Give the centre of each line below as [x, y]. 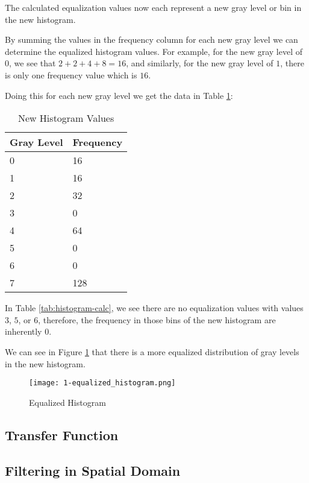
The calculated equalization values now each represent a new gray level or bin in [153, 7]
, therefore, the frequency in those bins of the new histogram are [157, 319]
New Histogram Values [66, 118]
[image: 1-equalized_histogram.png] [102, 383]
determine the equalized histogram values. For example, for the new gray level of [154, 51]
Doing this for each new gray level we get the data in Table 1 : [119, 95]
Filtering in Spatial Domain [93, 470]
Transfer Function [62, 434]
